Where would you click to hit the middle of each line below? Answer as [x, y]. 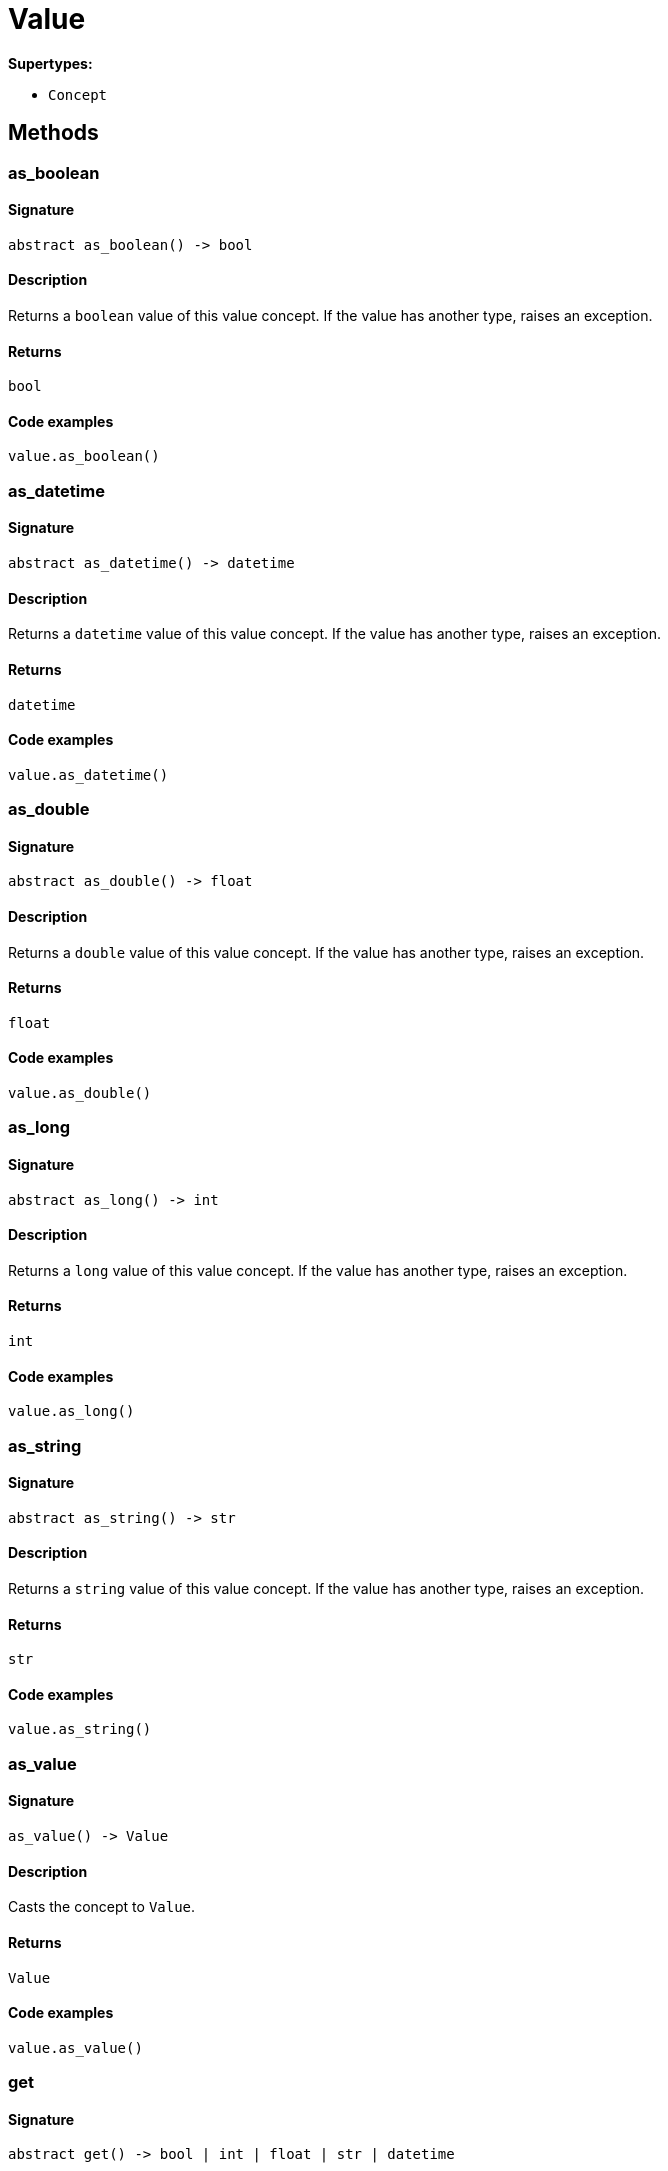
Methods [53, 133]
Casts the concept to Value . [102, 1907]
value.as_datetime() [88, 774]
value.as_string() [80, 1729]
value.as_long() [71, 1411]
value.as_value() [75, 2047]
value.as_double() [80, 1092]
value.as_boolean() [84, 456]
